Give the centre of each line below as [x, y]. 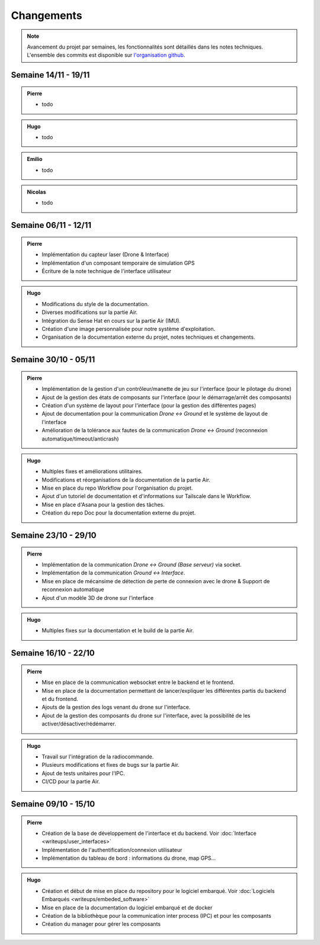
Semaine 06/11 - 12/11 [51, 225]
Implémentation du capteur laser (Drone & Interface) [105, 255]
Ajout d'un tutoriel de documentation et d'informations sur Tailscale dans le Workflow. [146, 496]
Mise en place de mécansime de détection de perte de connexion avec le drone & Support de [156, 581]
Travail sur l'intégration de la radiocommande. [98, 756]
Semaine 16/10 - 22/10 [53, 653]
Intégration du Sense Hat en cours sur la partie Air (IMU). [111, 320]
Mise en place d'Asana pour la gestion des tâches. [103, 504]
